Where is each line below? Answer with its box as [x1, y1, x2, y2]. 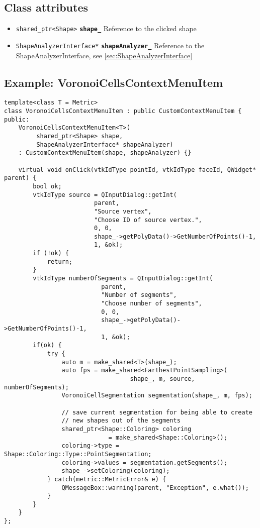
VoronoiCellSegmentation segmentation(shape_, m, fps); [61, 392, 252, 399]
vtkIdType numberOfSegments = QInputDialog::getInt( [33, 275, 213, 282]
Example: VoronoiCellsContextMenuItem [4, 74, 223, 90]
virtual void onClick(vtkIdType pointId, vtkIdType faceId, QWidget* [18, 166, 256, 173]
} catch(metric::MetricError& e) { [47, 475, 166, 483]
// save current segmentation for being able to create [61, 408, 252, 416]
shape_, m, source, [130, 375, 195, 382]
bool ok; [33, 182, 62, 190]
